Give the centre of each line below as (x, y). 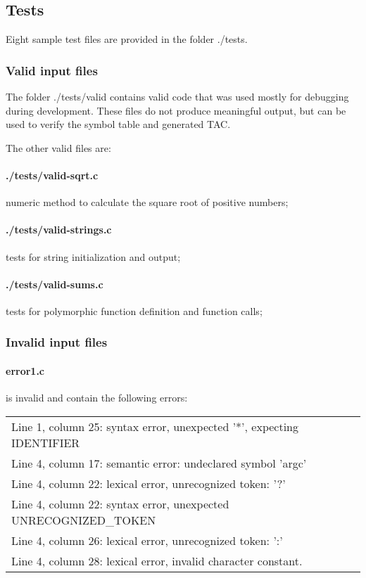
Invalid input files (57, 342)
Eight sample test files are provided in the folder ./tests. (127, 39)
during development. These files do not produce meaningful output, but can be (176, 110)
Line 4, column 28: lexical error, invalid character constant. (157, 560)
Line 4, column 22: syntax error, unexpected (120, 503)
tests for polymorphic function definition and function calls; (134, 310)
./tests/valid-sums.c (55, 284)
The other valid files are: (58, 147)
